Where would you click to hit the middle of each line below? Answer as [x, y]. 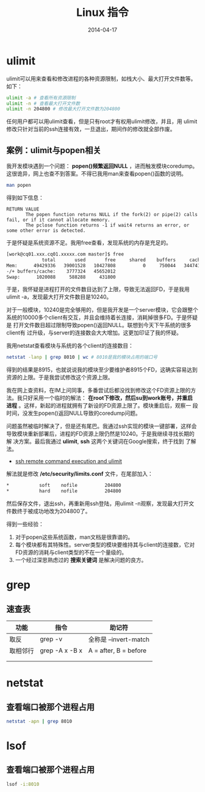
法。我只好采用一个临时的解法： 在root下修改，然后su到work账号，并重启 [100, 398]
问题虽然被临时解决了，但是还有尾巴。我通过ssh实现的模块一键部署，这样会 [102, 426]
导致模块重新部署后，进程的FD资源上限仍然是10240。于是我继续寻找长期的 [101, 434]
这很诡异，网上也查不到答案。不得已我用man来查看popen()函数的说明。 [97, 174]
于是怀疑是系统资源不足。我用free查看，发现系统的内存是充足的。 [89, 243]
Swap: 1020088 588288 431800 [61, 277]
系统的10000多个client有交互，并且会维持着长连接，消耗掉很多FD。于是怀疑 [102, 317]
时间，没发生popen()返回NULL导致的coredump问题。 [74, 413]
